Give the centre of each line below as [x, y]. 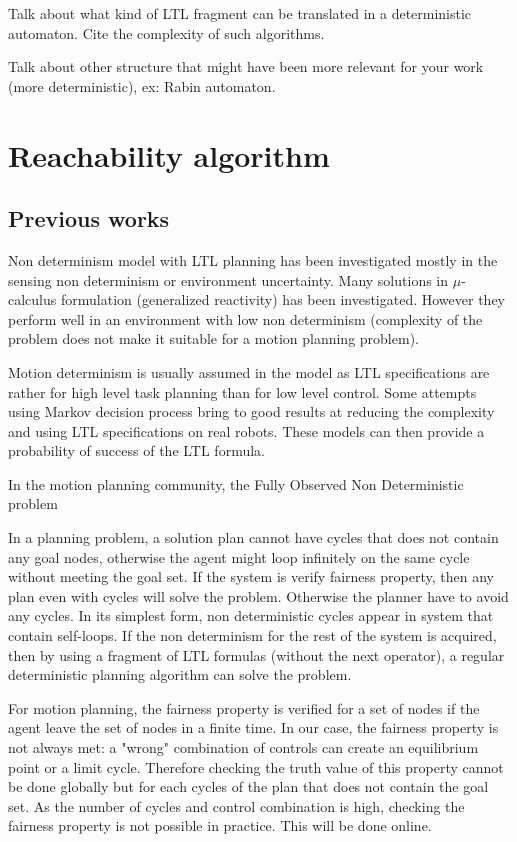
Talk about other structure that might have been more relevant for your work [246, 66]
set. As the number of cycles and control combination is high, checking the [236, 805]
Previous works [89, 218]
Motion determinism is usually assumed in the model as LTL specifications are [249, 371]
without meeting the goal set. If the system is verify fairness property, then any [251, 576]
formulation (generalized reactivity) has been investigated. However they [282, 299]
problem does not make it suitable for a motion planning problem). [213, 338]
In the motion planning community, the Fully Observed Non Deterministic [236, 483]
